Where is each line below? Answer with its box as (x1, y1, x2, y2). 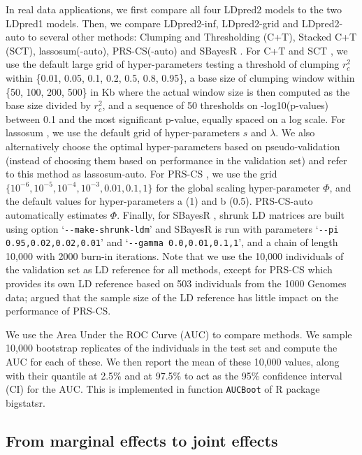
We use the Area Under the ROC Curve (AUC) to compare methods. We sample (6, 326, 352, 341)
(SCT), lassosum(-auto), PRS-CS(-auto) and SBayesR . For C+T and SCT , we (6, 43, 348, 57)
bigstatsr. (6, 395, 45, 410)
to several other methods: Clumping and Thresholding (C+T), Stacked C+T (27, 29, 357, 44)
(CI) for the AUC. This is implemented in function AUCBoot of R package (6, 382, 320, 396)
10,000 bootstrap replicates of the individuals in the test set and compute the (6, 340, 338, 355)
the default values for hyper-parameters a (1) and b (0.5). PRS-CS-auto (6, 194, 313, 208)
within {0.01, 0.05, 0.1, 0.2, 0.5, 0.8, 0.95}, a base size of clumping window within (6, 70, 355, 85)
